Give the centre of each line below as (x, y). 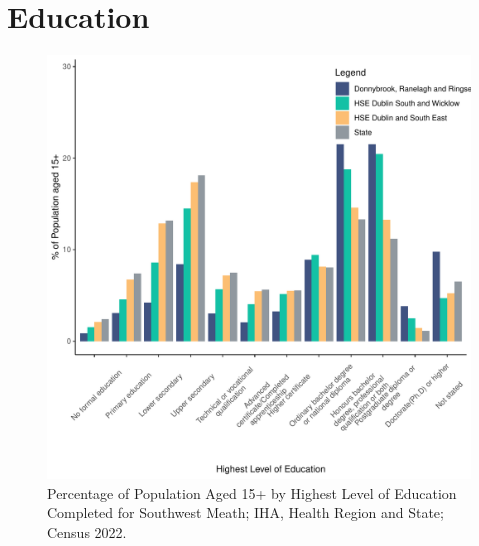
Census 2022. (87, 531)
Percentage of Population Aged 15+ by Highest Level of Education (252, 492)
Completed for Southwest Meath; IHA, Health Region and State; (245, 512)
